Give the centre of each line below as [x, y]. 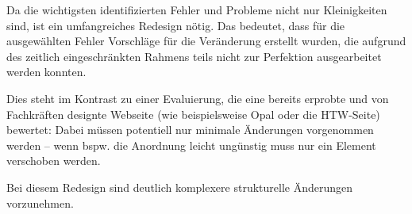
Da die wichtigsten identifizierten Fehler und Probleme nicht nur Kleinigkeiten [197, 10]
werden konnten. [46, 72]
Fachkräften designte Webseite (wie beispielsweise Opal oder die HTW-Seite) [193, 114]
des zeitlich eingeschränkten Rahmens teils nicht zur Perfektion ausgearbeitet [194, 56]
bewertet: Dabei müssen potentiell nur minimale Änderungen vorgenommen [190, 130]
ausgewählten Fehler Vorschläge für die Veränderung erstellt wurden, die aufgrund [206, 41]
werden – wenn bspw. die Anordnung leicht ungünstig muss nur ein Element [191, 145]
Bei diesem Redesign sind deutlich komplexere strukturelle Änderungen [180, 187]
